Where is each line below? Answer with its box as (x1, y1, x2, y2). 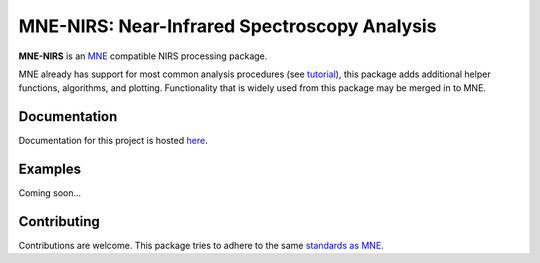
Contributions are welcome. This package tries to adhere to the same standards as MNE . (18, 240, 384, 252)
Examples (18, 161, 82, 178)
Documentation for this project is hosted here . (18, 135, 209, 147)
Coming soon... (18, 187, 82, 199)
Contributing (18, 213, 100, 230)
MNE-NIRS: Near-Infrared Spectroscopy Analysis (18, 15, 437, 37)
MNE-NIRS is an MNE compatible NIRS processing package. (18, 50, 268, 62)
